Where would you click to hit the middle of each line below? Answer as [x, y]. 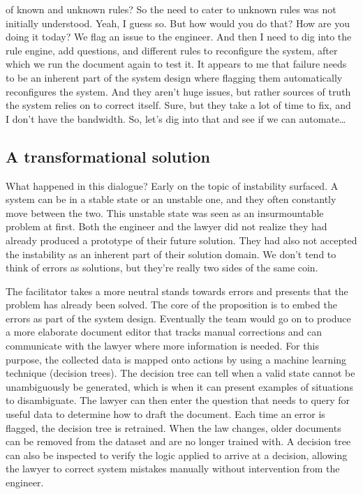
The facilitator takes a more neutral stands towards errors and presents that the [177, 291]
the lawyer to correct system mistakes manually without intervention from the [173, 469]
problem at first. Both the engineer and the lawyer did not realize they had [166, 226]
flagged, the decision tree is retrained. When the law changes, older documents [173, 427]
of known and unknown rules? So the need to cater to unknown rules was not [171, 9]
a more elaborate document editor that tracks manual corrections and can [164, 332]
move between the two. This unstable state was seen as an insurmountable [165, 212]
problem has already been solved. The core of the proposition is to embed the [171, 305]
